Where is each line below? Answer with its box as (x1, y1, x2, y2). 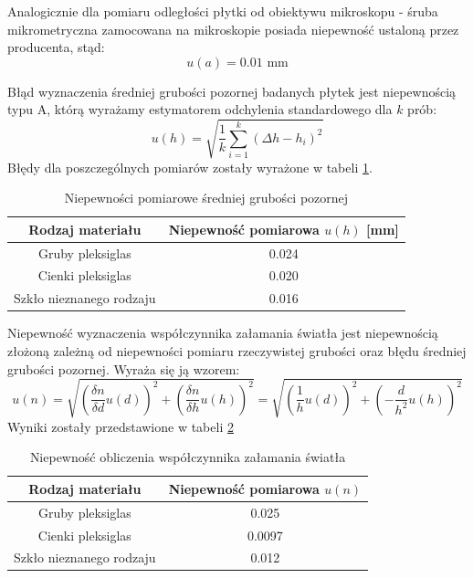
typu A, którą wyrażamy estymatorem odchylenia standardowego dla (7, 100, 393, 119)
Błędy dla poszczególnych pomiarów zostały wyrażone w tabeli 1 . (7, 157, 373, 176)
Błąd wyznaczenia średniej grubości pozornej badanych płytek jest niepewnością (7, 81, 457, 100)
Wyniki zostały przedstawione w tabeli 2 (7, 416, 234, 436)
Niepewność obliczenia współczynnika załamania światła (29, 447, 346, 467)
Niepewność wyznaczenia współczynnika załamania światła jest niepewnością (7, 323, 438, 342)
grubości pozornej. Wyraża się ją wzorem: (7, 359, 240, 378)
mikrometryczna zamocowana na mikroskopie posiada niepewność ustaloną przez (7, 19, 459, 38)
